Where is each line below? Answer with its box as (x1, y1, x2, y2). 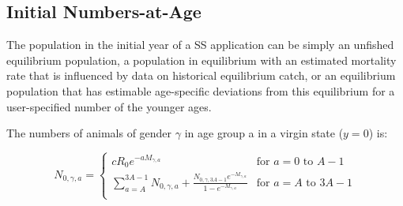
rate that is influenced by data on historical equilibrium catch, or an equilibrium (6, 67, 396, 84)
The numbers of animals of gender (6, 125, 172, 141)
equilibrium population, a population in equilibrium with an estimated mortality (6, 51, 397, 68)
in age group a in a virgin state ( (184, 125, 344, 141)
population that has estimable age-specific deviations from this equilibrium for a (6, 82, 395, 99)
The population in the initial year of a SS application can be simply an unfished (6, 36, 394, 53)
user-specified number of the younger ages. (6, 98, 212, 114)
